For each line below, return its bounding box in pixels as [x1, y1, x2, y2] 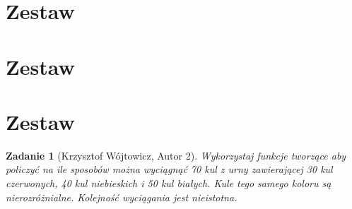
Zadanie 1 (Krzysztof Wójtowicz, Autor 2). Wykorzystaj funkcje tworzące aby [6, 148, 346, 162]
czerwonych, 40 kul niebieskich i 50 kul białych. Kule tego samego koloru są [6, 176, 332, 191]
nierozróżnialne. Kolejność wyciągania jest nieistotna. [6, 189, 237, 204]
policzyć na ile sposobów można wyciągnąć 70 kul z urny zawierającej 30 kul [6, 162, 333, 177]
